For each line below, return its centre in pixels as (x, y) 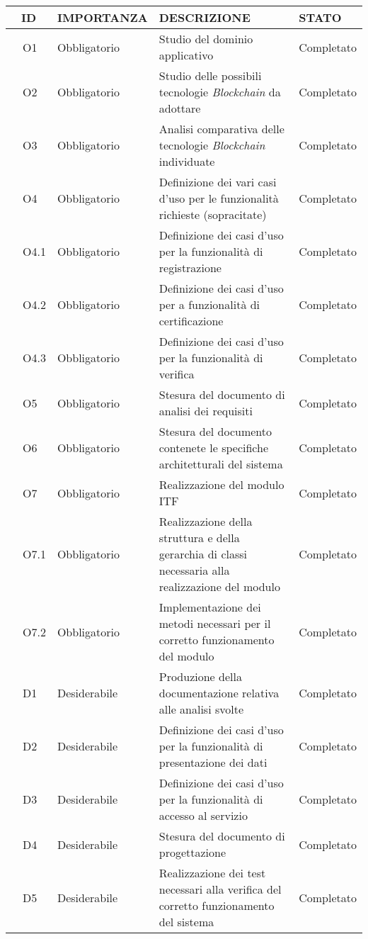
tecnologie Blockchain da (220, 92)
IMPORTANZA (102, 17)
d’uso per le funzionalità (219, 198)
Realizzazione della (206, 521)
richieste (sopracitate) (213, 214)
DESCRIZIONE (205, 17)
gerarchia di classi (203, 554)
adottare (180, 108)
